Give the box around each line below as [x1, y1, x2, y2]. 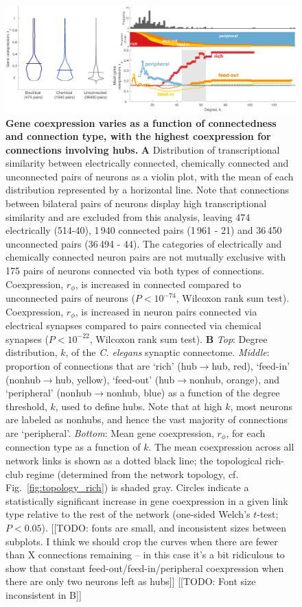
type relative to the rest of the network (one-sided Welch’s [5, 507, 251, 521]
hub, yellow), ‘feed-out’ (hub [55, 372, 175, 386]
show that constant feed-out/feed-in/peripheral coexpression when [5, 560, 284, 575]
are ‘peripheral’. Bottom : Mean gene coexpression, [5, 425, 214, 440]
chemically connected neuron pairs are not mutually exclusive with [5, 250, 286, 264]
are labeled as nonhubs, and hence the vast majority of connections [5, 412, 288, 427]
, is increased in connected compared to [75, 276, 242, 291]
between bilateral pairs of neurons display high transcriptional [5, 196, 267, 211]
